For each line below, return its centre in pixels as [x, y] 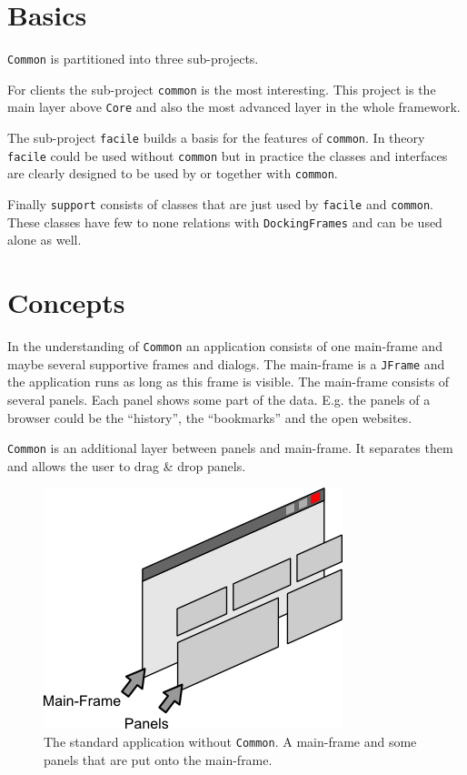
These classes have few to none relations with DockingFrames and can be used [225, 221]
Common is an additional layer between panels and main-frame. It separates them [230, 448]
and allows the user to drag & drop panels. [127, 465]
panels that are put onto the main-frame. [158, 759]
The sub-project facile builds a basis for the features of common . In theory [216, 138]
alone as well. [45, 240]
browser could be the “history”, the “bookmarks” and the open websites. [210, 417]
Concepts [66, 302]
